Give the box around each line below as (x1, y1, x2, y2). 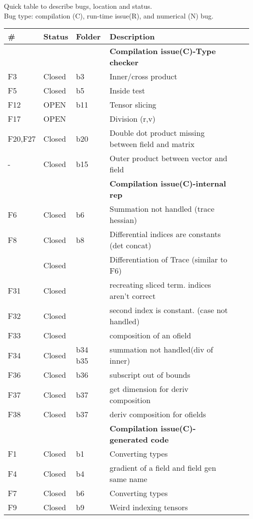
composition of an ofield (109, 330, 191, 341)
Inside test (109, 85, 145, 96)
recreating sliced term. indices (109, 279, 211, 291)
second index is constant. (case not (109, 304, 228, 316)
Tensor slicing (109, 99, 157, 111)
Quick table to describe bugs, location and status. (4, 1, 152, 11)
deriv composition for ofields (109, 408, 206, 420)
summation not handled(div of (109, 344, 213, 355)
